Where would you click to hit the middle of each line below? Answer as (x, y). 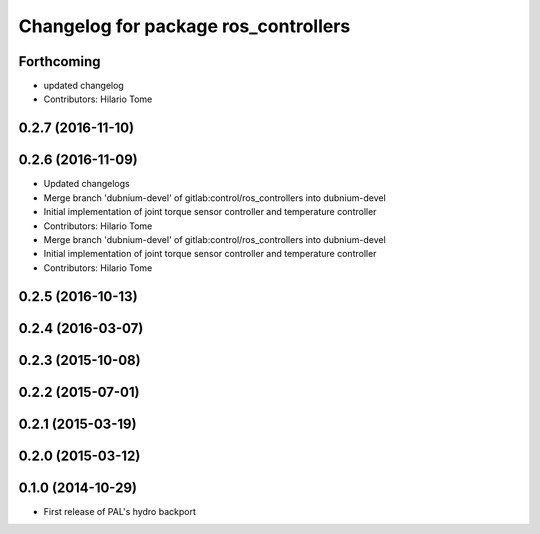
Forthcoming (59, 61)
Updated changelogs (86, 184)
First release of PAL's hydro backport (120, 511)
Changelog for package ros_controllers (184, 26)
